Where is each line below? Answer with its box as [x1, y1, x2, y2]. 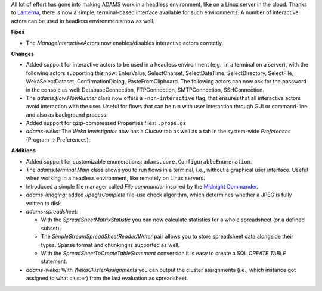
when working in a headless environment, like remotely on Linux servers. [26, 174, 205, 182]
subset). [41, 224, 61, 231]
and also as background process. [26, 111, 108, 118]
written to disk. [26, 199, 63, 206]
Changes [11, 50, 34, 57]
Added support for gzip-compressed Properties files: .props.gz [26, 120, 187, 127]
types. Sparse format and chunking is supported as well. [41, 241, 180, 248]
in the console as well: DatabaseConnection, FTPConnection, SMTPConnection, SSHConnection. [26, 86, 265, 93]
